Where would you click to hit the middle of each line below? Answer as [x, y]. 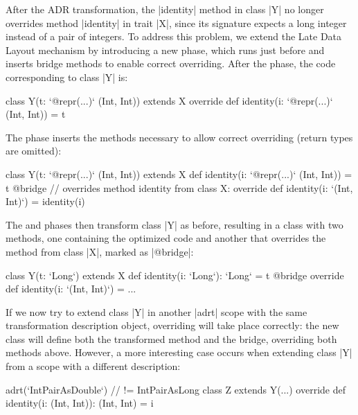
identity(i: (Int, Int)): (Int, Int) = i [80, 403]
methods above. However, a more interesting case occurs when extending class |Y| [179, 352]
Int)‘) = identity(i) [45, 201]
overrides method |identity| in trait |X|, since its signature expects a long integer [176, 23]
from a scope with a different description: [93, 366]
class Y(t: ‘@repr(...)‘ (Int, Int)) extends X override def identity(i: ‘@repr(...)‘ [169, 100]
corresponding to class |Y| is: [67, 77]
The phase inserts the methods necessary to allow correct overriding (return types [179, 137]
